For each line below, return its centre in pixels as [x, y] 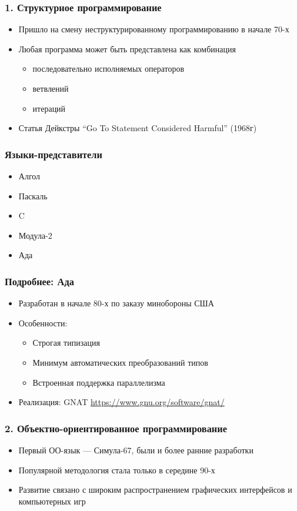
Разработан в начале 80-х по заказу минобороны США [116, 303]
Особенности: [43, 323]
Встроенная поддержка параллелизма [99, 382]
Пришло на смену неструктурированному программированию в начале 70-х [154, 29]
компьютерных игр [52, 501]
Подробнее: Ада [39, 281]
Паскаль [33, 196]
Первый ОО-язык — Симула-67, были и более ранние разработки [136, 450]
